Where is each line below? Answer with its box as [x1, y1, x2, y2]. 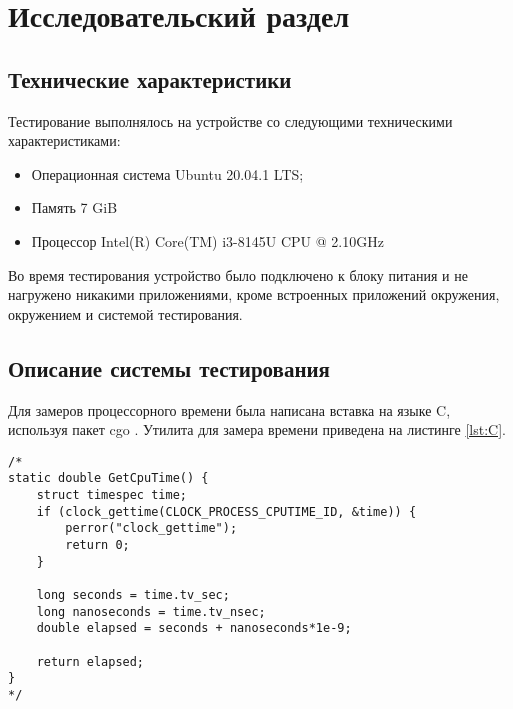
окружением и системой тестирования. [8, 303, 243, 324]
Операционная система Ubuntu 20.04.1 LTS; [31, 163, 304, 184]
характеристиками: [8, 130, 121, 151]
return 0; [65, 538, 130, 552]
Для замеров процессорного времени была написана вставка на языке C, [8, 399, 451, 420]
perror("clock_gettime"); [65, 521, 238, 536]
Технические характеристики [8, 63, 292, 94]
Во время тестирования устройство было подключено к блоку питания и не [8, 264, 468, 285]
